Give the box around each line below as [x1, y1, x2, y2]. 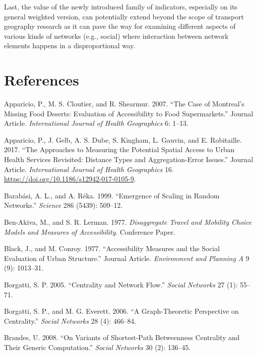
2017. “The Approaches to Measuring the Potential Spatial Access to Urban [4, 144, 235, 155]
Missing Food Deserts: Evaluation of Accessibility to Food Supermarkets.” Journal [4, 108, 254, 118]
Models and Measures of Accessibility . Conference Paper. [4, 226, 176, 237]
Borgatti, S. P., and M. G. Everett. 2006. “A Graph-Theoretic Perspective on [4, 306, 239, 316]
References [4, 70, 79, 90]
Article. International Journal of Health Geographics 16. [4, 164, 174, 174]
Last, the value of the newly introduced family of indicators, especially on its [4, 1, 238, 11]
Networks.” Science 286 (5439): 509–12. [4, 200, 123, 210]
